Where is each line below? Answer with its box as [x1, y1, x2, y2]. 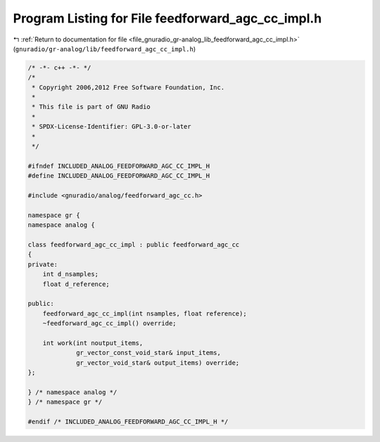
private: [27, 260, 58, 268]
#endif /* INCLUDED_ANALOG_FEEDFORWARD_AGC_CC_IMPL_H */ [27, 417, 229, 425]
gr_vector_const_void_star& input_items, [76, 349, 221, 357]
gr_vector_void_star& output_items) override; [76, 358, 240, 367]
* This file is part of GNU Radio [32, 103, 151, 111]
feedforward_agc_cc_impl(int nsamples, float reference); [42, 309, 247, 318]
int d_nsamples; [42, 271, 99, 278]
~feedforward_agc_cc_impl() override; [42, 320, 177, 327]
